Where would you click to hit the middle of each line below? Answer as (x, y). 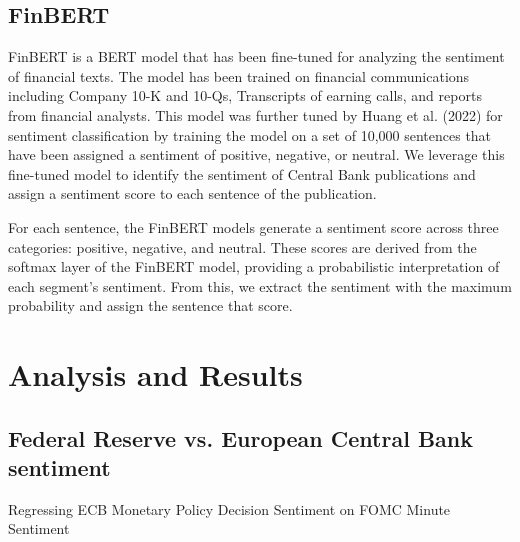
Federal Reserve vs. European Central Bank (240, 437)
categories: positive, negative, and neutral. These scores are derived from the (242, 246)
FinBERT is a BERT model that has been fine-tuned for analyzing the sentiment (256, 56)
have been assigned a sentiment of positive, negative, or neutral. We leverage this (256, 154)
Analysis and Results (155, 374)
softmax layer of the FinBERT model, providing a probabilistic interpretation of (254, 266)
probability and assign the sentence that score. (150, 305)
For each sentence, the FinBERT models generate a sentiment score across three (253, 226)
